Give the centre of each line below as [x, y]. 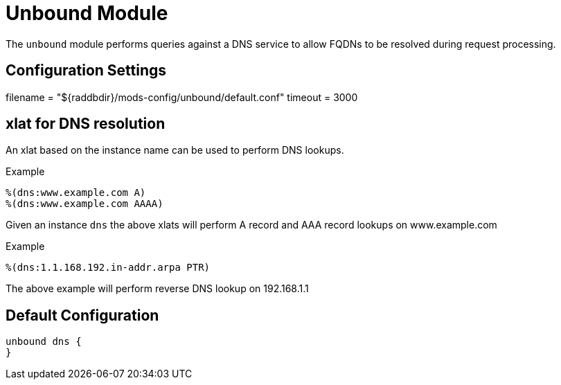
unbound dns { [44, 342]
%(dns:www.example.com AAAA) [84, 204]
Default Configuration [82, 315]
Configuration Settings [86, 71]
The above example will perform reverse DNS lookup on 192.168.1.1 [157, 289]
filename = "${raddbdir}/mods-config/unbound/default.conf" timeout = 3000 [182, 97]
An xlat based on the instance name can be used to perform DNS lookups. [175, 150]
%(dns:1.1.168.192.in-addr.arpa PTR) [108, 268]
